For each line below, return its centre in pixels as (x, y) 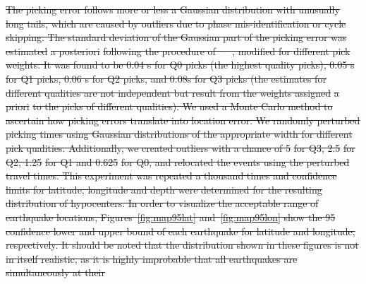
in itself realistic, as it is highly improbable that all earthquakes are (152, 258)
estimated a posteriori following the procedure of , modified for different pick (178, 51)
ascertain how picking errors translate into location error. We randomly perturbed (183, 120)
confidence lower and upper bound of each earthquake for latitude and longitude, (181, 231)
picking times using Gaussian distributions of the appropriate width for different (179, 134)
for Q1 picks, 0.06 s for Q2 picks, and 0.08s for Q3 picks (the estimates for (166, 78)
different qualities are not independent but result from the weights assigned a (172, 92)
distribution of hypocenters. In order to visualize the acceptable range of (162, 203)
